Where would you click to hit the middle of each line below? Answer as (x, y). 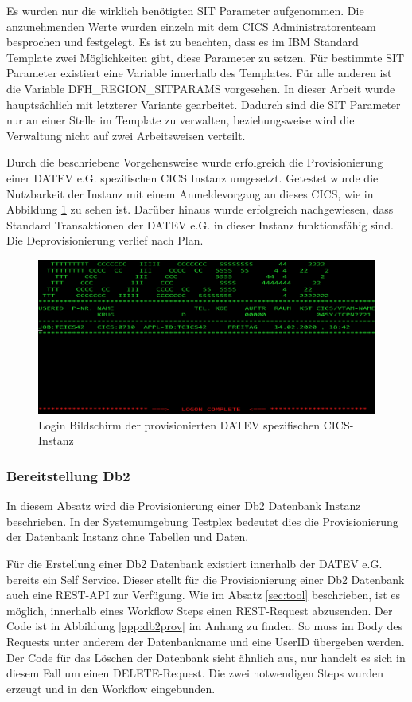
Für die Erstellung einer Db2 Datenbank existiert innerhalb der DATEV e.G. (194, 564)
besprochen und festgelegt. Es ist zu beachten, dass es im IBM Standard (183, 42)
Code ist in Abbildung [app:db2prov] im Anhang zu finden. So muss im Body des (205, 626)
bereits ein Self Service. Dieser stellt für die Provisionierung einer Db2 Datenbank (206, 579)
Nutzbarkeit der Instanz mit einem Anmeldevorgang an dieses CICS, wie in (190, 193)
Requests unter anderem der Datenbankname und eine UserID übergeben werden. (206, 642)
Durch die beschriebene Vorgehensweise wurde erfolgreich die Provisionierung (195, 162)
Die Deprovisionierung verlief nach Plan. (105, 240)
